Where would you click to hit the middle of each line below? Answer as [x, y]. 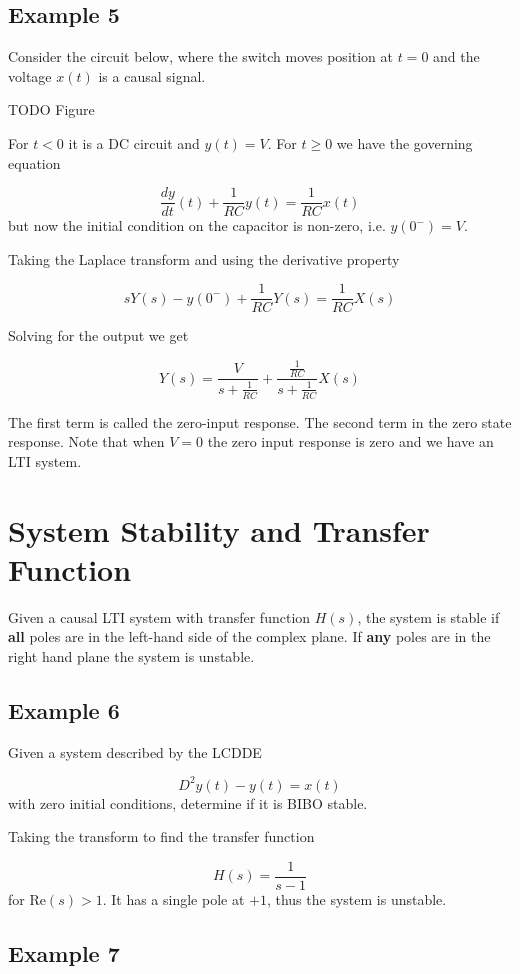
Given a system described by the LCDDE [135, 751]
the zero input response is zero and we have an [350, 441]
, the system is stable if [428, 616]
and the [456, 56]
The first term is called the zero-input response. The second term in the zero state [260, 421]
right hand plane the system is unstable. [131, 655]
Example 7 [64, 953]
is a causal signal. [152, 75]
